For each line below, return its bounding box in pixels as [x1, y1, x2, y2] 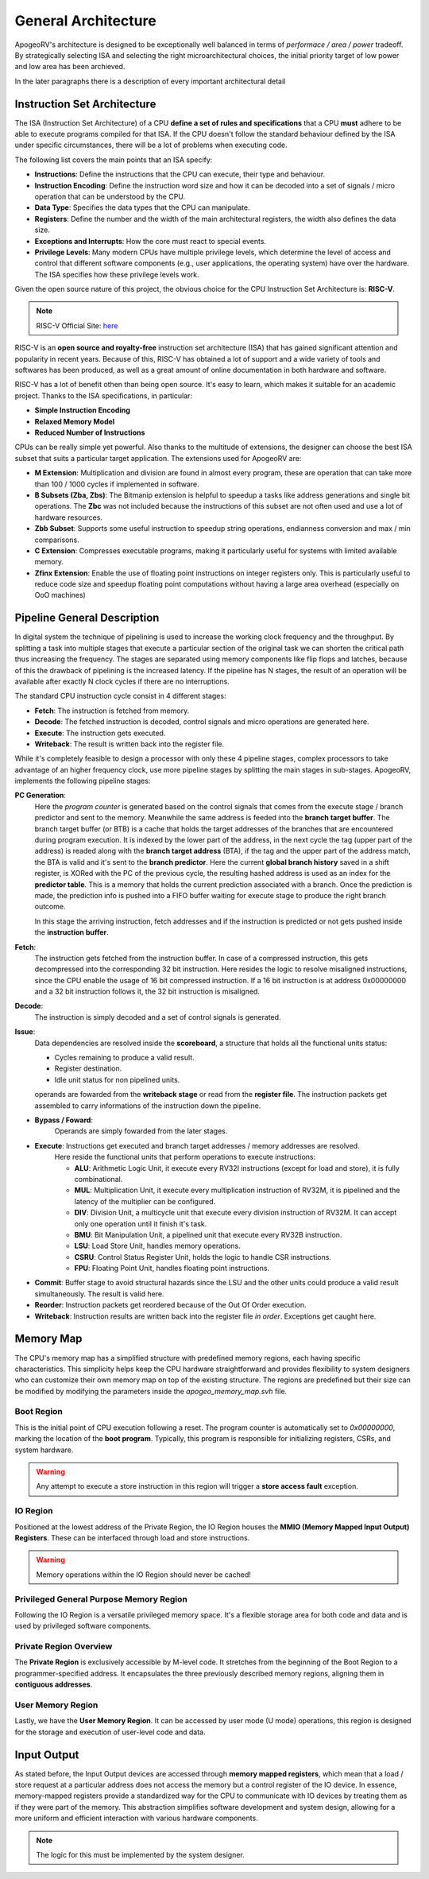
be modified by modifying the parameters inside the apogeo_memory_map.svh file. [14, 1386, 288, 1396]
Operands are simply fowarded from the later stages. [54, 1126, 228, 1136]
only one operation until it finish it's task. [74, 1218, 207, 1228]
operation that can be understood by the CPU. [34, 192, 186, 201]
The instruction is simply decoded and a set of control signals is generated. [34, 1012, 281, 1021]
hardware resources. [34, 513, 103, 522]
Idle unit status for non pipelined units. [54, 1075, 180, 1084]
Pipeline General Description [14, 611, 160, 625]
